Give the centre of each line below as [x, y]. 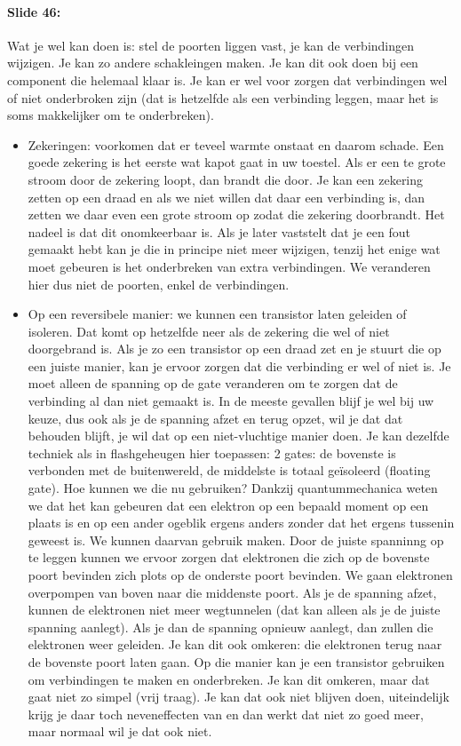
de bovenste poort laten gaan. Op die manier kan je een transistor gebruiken [236, 661]
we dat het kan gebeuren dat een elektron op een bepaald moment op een [228, 505]
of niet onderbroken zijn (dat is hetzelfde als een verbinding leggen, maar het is [223, 97]
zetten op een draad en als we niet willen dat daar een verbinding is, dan [227, 197]
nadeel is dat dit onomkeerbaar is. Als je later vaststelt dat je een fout [219, 231]
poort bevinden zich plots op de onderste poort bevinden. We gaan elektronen [240, 575]
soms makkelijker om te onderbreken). [111, 115]
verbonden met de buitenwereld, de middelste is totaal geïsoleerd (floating [229, 470]
